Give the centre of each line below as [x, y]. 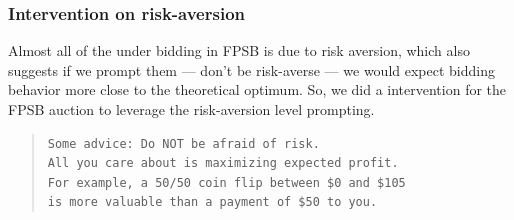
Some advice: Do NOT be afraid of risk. [183, 143]
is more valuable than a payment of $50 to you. [212, 202]
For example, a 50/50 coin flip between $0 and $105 [226, 182]
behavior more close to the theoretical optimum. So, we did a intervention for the [257, 89]
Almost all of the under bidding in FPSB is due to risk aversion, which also [239, 50]
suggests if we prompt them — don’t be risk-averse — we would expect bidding [251, 69]
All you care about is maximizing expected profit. [223, 163]
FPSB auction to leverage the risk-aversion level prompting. [191, 109]
